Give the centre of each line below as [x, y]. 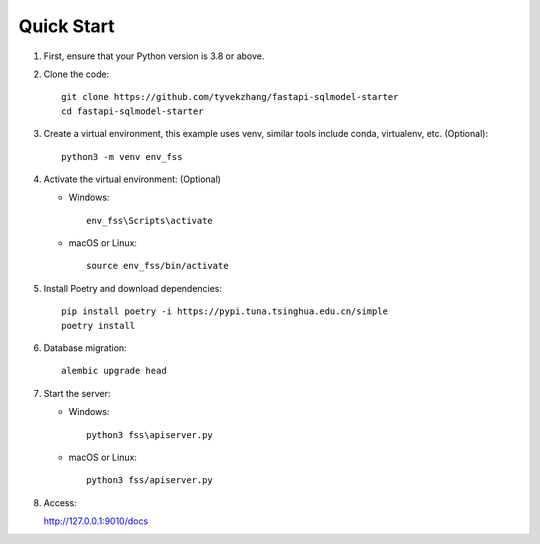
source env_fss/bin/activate [157, 266]
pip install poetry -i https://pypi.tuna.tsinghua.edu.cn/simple [225, 311]
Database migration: [85, 348]
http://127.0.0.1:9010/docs [96, 521]
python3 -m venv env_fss [122, 156]
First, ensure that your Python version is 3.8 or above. [154, 56]
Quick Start [66, 26]
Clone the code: [76, 74]
